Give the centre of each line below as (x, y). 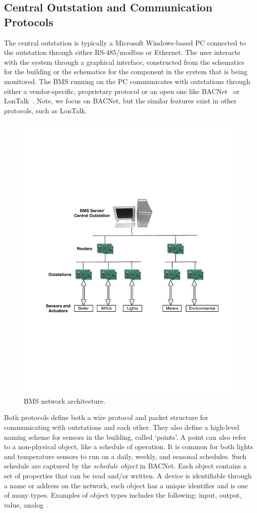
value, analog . (26, 504)
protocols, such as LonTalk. (45, 110)
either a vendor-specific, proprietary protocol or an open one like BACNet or (122, 91)
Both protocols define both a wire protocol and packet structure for (106, 417)
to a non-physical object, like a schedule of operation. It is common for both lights (128, 446)
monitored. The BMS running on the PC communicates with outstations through (127, 81)
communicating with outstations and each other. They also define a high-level (122, 427)
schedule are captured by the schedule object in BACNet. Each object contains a (126, 466)
